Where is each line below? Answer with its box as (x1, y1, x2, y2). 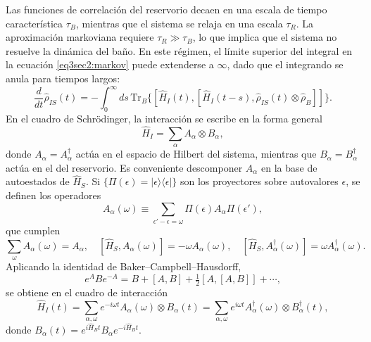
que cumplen (6, 222, 61, 237)
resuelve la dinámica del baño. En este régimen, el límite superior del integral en (6, 43, 353, 58)
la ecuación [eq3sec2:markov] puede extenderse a (6, 57, 214, 72)
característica (6, 15, 63, 30)
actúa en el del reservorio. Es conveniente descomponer (6, 160, 243, 175)
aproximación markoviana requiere (6, 30, 154, 44)
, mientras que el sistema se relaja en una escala (76, 15, 283, 30)
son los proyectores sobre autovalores (180, 174, 339, 189)
